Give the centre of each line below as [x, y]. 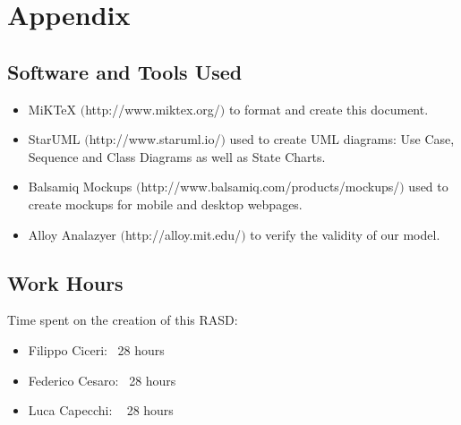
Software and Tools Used [125, 71]
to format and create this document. [329, 109]
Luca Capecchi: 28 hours [101, 410]
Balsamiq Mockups [80, 187]
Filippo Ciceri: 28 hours [96, 349]
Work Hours [65, 282]
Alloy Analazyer [72, 234]
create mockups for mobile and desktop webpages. [165, 204]
